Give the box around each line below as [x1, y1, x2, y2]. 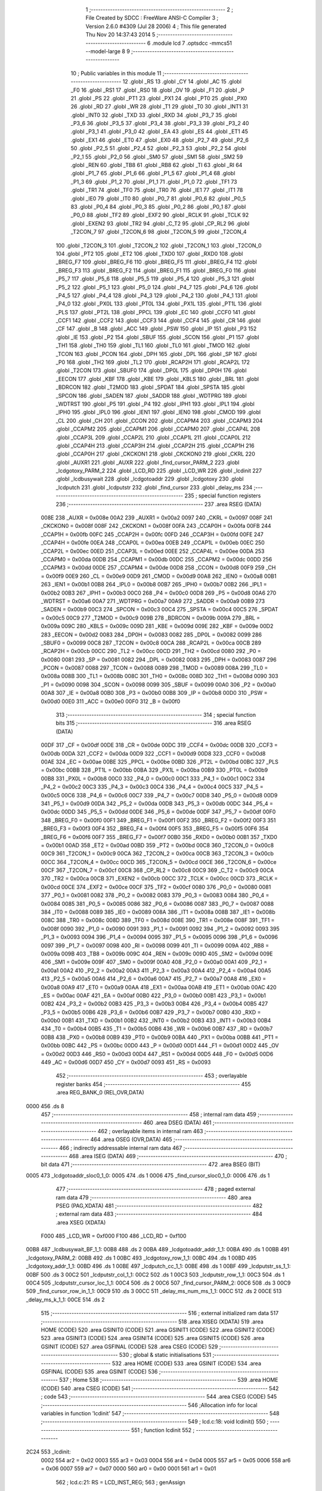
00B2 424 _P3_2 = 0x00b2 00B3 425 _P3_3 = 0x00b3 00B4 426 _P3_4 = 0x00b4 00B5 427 [41, 1000, 268, 1007]
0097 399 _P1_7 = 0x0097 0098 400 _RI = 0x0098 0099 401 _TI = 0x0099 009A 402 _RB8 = [41, 942, 270, 949]
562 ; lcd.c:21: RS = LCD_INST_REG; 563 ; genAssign [55, 1478, 185, 1486]
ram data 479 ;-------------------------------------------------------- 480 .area [55, 1193, 252, 1201]
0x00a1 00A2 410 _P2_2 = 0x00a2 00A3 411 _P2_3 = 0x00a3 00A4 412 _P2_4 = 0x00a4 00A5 [41, 967, 271, 974]
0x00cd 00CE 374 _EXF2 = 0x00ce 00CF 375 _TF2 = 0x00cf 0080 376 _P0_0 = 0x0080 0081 [41, 883, 271, 890]
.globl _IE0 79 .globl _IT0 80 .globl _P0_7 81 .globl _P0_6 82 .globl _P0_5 [70, 194, 246, 202]
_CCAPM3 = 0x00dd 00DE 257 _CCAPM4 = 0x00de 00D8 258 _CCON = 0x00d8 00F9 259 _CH [41, 564, 276, 571]
